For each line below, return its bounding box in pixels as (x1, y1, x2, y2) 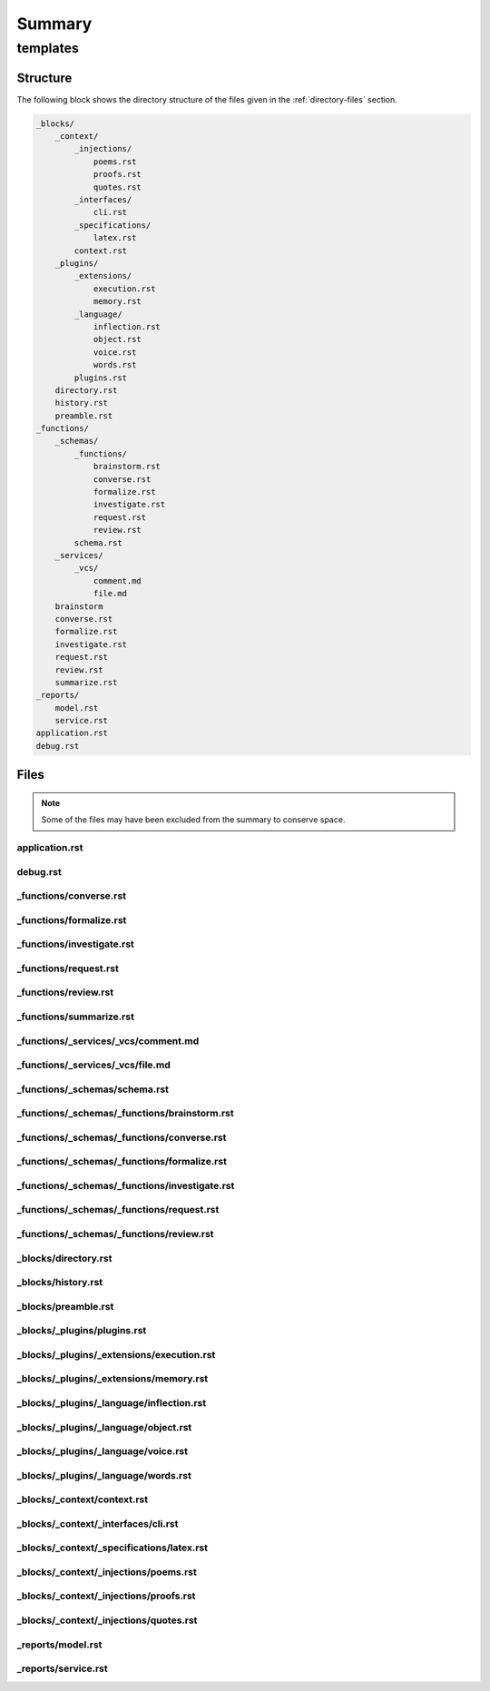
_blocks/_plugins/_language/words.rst (16, 1469, 192, 1481)
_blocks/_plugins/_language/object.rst (16, 1421, 192, 1433)
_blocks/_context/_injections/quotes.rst (16, 1614, 198, 1627)
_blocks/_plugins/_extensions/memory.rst (16, 1372, 209, 1385)
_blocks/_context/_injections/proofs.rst (16, 1589, 196, 1602)
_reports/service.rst (16, 1662, 108, 1675)
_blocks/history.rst (16, 1276, 103, 1289)
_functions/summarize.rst (16, 1010, 135, 1023)
